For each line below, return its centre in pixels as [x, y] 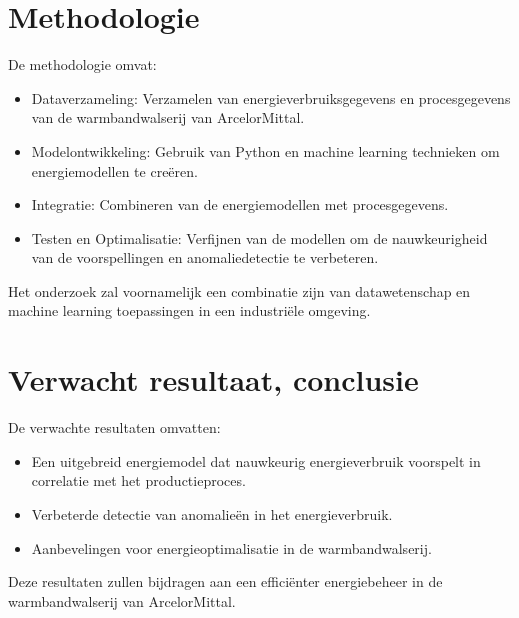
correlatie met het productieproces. [138, 480]
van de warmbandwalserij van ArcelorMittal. [168, 117]
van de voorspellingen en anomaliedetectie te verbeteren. [205, 257]
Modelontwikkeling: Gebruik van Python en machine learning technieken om [265, 150]
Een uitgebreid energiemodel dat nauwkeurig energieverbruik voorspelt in [256, 460]
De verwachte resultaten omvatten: [114, 427]
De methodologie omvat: [82, 64]
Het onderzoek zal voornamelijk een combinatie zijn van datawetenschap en [239, 290]
